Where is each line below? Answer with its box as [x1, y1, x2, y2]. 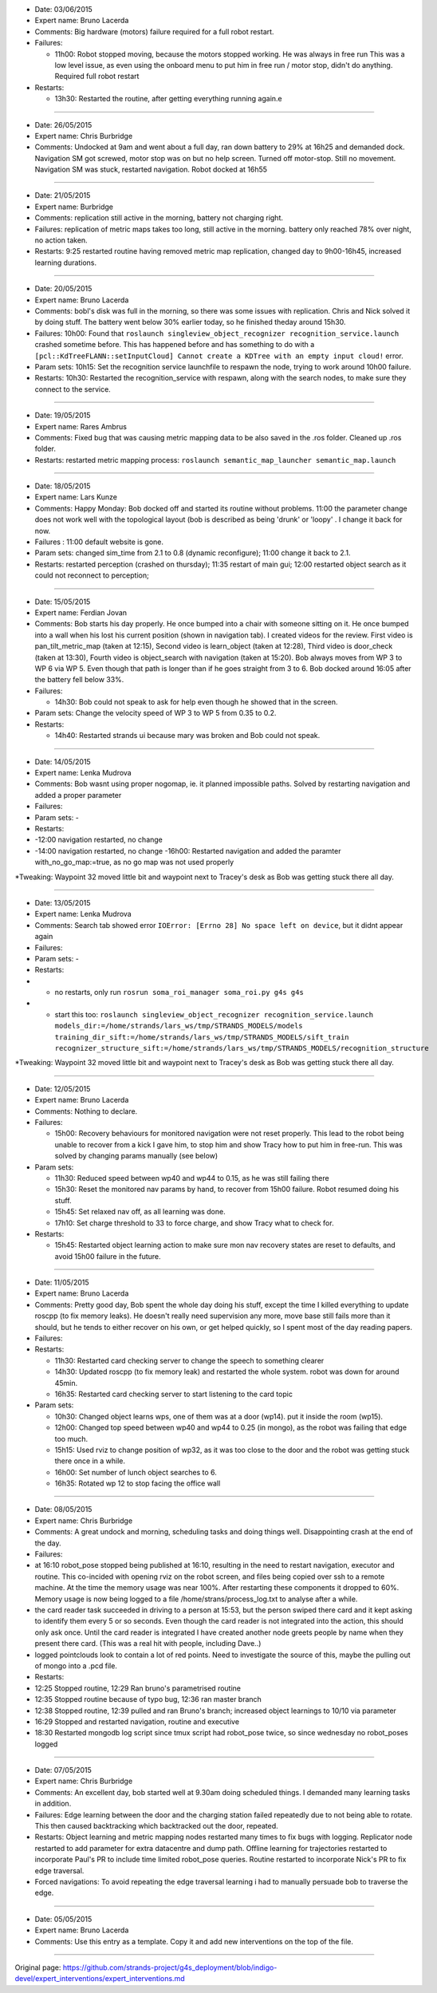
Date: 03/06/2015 [34, 5, 93, 14]
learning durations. [34, 258, 97, 267]
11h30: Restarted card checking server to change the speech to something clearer [54, 1356, 325, 1365]
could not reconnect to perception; [34, 570, 149, 580]
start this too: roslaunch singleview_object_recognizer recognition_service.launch [54, 1009, 374, 1019]
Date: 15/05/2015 [34, 597, 91, 606]
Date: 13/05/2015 [34, 898, 91, 907]
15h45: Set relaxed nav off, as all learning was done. [54, 1207, 226, 1217]
